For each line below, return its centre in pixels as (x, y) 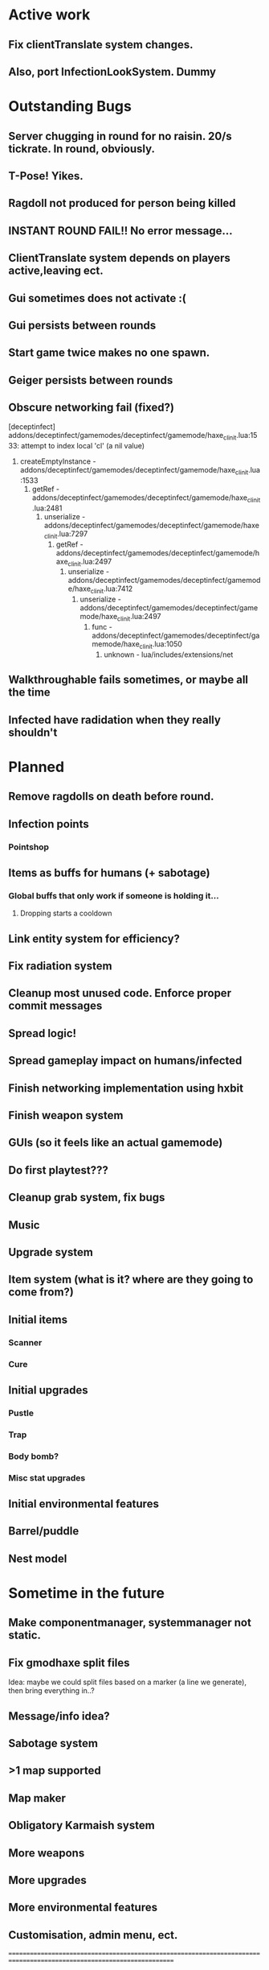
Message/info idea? (59, 1716)
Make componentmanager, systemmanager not (130, 1623)
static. (25, 1635)
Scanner (25, 1342)
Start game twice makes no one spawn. (109, 353)
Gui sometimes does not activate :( (97, 298)
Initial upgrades (48, 1390)
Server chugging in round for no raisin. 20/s (120, 136)
